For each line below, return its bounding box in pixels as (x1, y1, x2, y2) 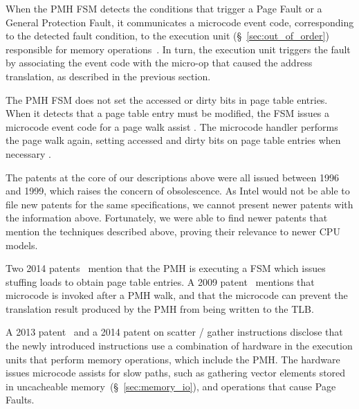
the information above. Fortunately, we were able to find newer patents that (6, 210, 328, 225)
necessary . (6, 146, 51, 161)
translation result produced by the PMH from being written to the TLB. (6, 301, 314, 316)
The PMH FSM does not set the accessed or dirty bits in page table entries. (6, 92, 328, 107)
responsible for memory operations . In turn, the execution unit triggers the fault (6, 42, 351, 56)
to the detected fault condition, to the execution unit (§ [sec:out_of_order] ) (6, 28, 329, 43)
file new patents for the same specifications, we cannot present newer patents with (6, 197, 353, 211)
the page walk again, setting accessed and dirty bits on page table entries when (6, 133, 341, 147)
